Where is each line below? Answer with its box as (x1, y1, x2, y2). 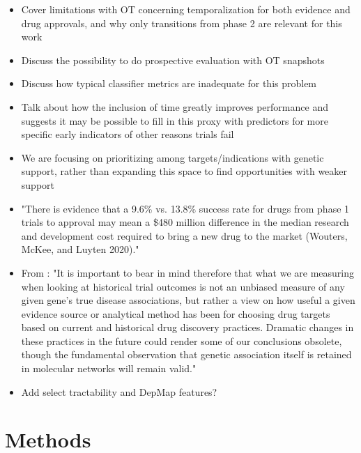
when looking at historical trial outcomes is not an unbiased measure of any (21, 279, 345, 293)
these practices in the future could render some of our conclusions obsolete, (21, 333, 342, 348)
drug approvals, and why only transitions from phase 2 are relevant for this (21, 15, 342, 30)
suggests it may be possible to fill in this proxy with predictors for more (21, 113, 328, 128)
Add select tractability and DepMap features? (21, 384, 217, 399)
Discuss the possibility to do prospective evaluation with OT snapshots (21, 52, 325, 67)
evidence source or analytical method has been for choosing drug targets (21, 306, 330, 321)
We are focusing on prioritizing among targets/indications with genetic (21, 150, 324, 164)
